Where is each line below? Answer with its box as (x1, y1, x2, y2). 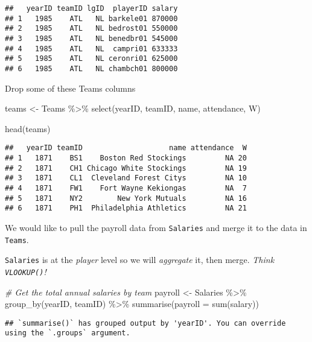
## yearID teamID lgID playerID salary (5, 4, 178, 13)
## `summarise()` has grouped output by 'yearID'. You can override (5, 318, 286, 328)
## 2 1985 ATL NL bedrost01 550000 (5, 24, 178, 33)
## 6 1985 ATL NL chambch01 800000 (5, 64, 178, 73)
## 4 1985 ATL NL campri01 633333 (5, 44, 178, 53)
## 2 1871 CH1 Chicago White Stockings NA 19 (5, 163, 247, 173)
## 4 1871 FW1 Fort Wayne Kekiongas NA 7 (5, 184, 247, 192)
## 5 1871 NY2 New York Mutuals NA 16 (5, 194, 247, 203)
